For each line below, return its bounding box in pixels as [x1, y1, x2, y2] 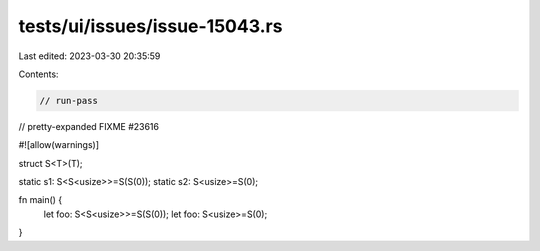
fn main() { [18, 194, 63, 206]
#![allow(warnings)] [18, 139, 100, 151]
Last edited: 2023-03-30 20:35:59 [18, 50, 161, 62]
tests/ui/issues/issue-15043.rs [18, 15, 283, 37]
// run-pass [39, 95, 99, 106]
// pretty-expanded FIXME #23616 [18, 120, 160, 132]
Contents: [18, 68, 59, 80]
